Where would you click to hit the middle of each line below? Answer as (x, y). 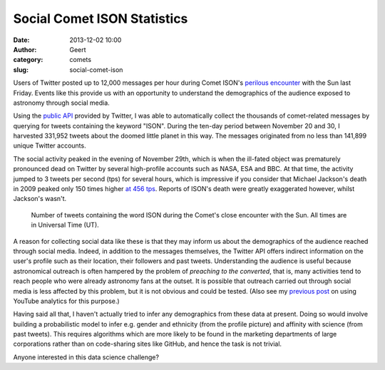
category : (28, 60)
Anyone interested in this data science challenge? (86, 357)
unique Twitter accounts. (50, 145)
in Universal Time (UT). (65, 225)
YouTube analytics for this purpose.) (67, 301)
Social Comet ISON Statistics (101, 19)
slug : (21, 70)
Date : (21, 40)
